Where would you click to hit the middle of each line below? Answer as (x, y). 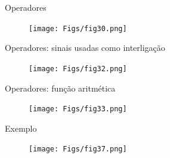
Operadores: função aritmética (60, 88)
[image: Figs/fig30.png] (78, 28)
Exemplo (21, 128)
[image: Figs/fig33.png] (78, 109)
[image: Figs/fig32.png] (78, 69)
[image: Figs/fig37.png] (78, 149)
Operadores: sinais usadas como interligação (85, 48)
